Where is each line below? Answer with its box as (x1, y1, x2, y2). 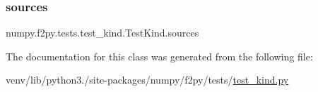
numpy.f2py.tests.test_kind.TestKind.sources (6, 25, 199, 40)
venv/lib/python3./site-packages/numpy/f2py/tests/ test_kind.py (6, 72, 289, 87)
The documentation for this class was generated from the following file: (6, 48, 313, 63)
